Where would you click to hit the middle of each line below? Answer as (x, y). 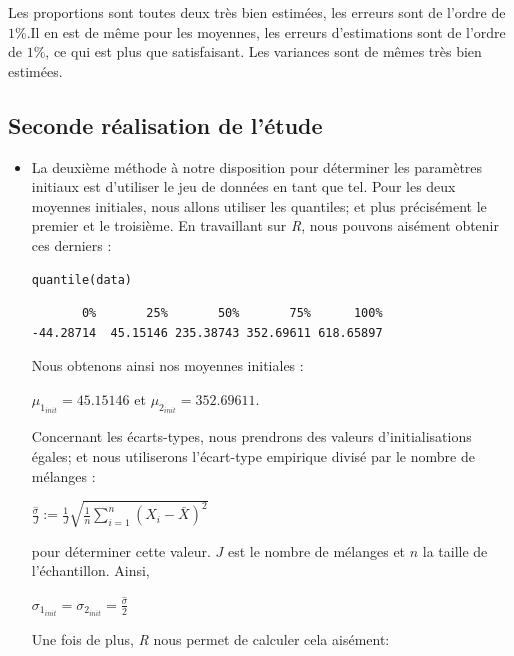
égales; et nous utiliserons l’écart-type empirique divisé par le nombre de (253, 455)
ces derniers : (71, 244)
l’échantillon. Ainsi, (90, 570)
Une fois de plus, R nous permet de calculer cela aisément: (210, 638)
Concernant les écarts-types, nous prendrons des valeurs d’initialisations (251, 436)
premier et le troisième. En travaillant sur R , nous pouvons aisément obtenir (265, 225)
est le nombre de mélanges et (316, 550)
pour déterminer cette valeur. (121, 550)
